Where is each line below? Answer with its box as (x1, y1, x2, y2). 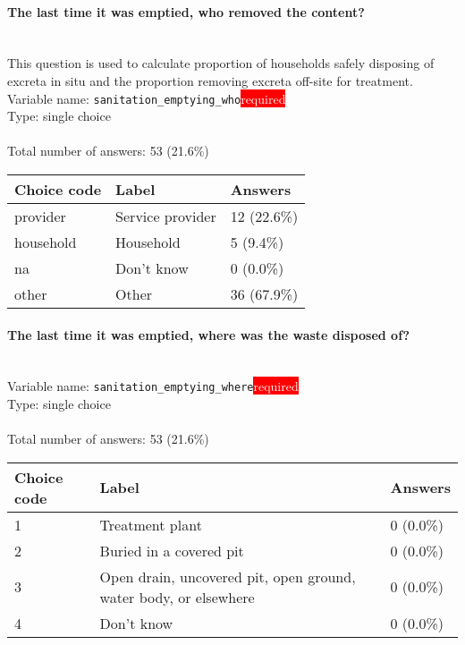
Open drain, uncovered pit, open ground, (99, 565, 356, 587)
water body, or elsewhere (99, 586, 255, 607)
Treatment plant (99, 513, 202, 535)
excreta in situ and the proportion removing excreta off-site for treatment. (7, 71, 413, 89)
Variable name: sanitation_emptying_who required (7, 89, 286, 107)
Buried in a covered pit (99, 539, 244, 561)
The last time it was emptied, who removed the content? (7, 2, 365, 21)
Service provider (115, 206, 216, 227)
